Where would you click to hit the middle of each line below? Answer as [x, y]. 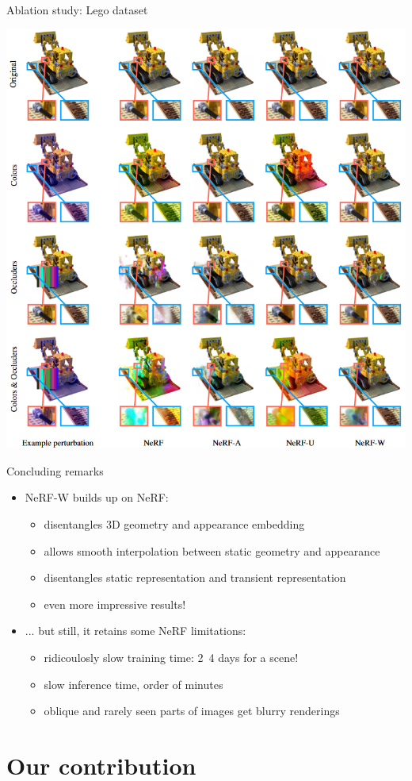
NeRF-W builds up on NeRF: [97, 497]
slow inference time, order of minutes [134, 684]
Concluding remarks [55, 470]
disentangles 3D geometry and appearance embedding [174, 524]
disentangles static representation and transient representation [195, 577]
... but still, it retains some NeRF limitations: [135, 631]
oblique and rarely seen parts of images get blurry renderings [192, 711]
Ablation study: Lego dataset [77, 10]
